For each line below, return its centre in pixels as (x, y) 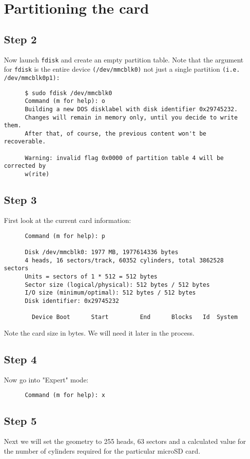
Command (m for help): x (65, 395)
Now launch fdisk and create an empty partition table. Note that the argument (124, 59)
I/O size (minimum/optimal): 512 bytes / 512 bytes (110, 293)
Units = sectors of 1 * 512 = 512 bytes (91, 276)
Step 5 (20, 421)
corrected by (25, 166)
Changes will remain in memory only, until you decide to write (131, 117)
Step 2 (20, 39)
